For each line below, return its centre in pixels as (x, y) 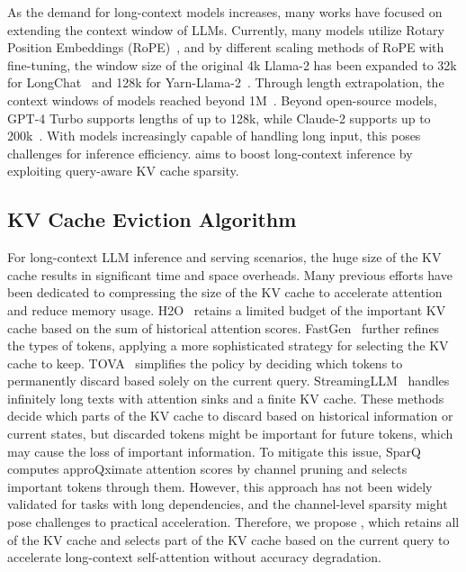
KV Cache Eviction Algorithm (152, 219)
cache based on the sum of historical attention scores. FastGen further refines (224, 327)
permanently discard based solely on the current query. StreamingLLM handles (229, 381)
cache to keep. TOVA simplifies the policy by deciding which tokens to (205, 363)
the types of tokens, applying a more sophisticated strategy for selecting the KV (228, 345)
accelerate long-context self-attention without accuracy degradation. (194, 557)
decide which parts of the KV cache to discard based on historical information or (230, 416)
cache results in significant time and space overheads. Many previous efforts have (230, 274)
